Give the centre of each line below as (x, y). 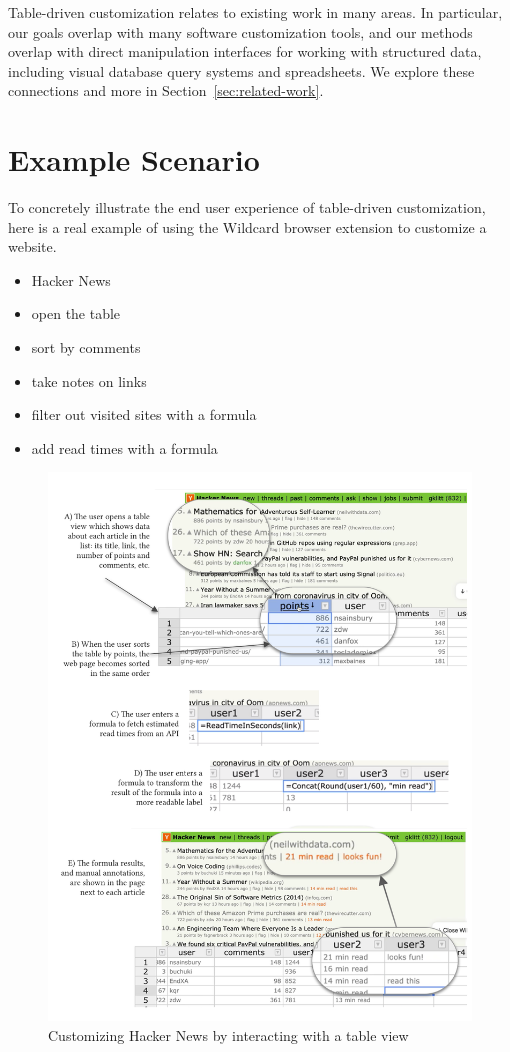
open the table (76, 313)
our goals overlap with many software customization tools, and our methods (240, 31)
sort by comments (86, 347)
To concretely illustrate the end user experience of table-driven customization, (247, 207)
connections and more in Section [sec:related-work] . (166, 90)
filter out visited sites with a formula (144, 414)
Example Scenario (134, 159)
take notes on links (89, 380)
